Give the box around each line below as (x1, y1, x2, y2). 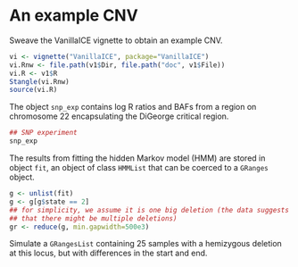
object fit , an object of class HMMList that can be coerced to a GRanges (9, 163, 269, 173)
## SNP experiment (9, 129, 78, 138)
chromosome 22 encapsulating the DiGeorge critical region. (9, 111, 229, 121)
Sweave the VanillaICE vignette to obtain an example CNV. (9, 35, 223, 46)
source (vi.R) (9, 86, 58, 95)
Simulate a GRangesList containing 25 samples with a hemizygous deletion (9, 238, 283, 249)
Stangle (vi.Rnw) (9, 77, 70, 86)
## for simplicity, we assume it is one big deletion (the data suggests (9, 205, 290, 214)
